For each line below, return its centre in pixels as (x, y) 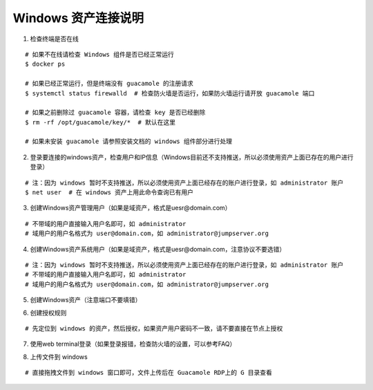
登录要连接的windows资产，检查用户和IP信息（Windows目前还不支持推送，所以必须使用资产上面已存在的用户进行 (192, 157)
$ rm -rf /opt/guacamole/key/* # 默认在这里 (101, 122)
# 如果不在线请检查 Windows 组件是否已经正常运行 (99, 54)
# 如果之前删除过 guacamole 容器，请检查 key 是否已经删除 (115, 113)
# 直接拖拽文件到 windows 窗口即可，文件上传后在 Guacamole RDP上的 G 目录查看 (149, 373)
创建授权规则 (48, 313)
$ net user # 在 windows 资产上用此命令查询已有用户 (109, 193)
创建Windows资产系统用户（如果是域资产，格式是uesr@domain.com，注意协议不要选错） (158, 249)
